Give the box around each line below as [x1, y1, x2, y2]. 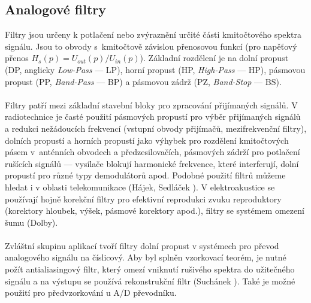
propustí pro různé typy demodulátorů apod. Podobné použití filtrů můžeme [5, 169, 286, 181]
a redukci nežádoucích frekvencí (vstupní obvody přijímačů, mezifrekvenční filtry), [5, 122, 307, 134]
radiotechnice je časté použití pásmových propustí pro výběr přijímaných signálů [5, 110, 301, 123]
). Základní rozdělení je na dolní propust [140, 51, 289, 64]
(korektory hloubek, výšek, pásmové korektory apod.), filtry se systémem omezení [5, 204, 304, 217]
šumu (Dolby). [5, 216, 58, 228]
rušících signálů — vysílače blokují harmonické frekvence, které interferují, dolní [5, 157, 299, 169]
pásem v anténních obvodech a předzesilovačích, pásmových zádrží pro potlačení [5, 146, 300, 158]
